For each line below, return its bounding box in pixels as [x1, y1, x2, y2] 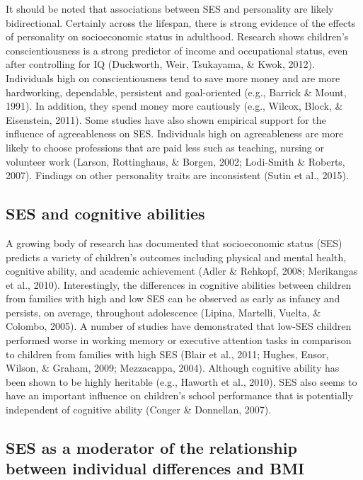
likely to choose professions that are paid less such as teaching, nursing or [6, 139, 324, 154]
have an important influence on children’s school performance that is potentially [6, 388, 353, 403]
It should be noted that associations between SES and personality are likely [6, 1, 334, 16]
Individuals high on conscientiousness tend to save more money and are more [6, 70, 340, 85]
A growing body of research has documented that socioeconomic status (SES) [6, 235, 342, 250]
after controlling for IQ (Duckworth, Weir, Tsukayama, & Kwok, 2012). [6, 57, 315, 72]
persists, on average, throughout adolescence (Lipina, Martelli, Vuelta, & [6, 304, 321, 319]
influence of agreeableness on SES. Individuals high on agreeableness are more [6, 126, 344, 141]
